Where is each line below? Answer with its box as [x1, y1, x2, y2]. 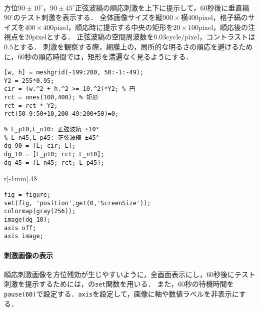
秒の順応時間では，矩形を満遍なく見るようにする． [24, 51, 193, 61]
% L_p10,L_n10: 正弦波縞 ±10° [4, 126, 99, 133]
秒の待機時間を [184, 279, 234, 289]
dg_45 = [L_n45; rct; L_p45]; [4, 159, 104, 166]
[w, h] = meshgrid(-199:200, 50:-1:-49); [4, 69, 144, 76]
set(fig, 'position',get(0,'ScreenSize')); [4, 199, 151, 207]
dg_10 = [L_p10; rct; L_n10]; [4, 151, 104, 158]
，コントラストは [199, 31, 255, 42]
